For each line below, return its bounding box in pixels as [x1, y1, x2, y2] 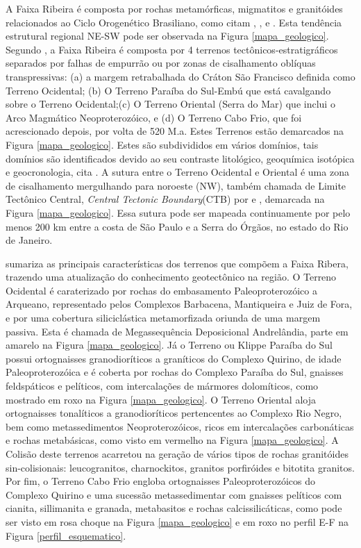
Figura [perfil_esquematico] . [6, 528, 126, 542]
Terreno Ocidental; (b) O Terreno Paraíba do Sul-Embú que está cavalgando [6, 83, 331, 97]
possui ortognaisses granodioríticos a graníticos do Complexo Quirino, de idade [6, 351, 342, 365]
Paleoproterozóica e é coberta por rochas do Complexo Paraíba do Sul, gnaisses [6, 365, 344, 379]
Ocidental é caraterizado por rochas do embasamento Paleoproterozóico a [6, 283, 317, 297]
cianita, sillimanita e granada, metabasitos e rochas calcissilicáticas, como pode [6, 501, 342, 515]
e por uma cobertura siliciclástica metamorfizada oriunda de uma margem [6, 310, 321, 325]
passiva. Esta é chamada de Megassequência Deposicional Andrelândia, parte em [6, 324, 349, 338]
